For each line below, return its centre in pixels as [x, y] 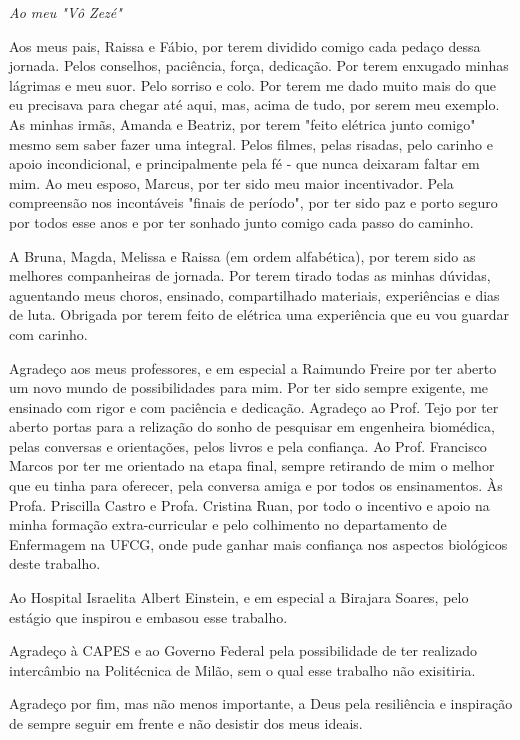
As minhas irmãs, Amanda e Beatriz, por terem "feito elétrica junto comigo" [242, 123]
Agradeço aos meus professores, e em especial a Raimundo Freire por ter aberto [253, 367]
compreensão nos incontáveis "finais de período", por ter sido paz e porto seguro [253, 202]
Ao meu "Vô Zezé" [65, 12]
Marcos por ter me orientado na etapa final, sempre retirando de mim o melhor [252, 465]
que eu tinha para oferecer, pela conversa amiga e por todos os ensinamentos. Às [256, 485]
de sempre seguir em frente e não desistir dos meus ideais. [186, 723]
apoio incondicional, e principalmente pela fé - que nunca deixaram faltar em [244, 163]
